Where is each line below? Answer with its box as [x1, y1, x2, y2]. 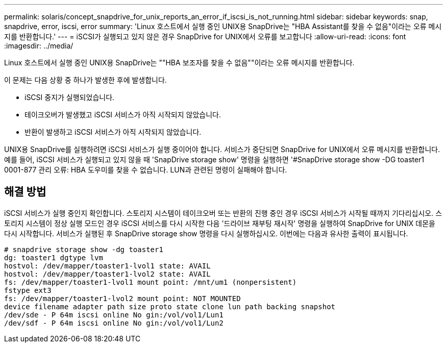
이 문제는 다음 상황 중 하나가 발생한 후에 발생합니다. [4, 76, 167, 84]
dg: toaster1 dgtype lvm [4, 253, 103, 262]
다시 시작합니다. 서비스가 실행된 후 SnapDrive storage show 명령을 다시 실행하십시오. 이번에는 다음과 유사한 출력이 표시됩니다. [4, 229, 408, 238]
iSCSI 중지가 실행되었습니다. [24, 93, 115, 102]
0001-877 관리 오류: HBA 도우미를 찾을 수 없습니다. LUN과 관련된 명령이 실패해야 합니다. [4, 165, 287, 174]
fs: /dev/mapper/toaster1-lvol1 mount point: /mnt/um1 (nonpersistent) [4, 278, 297, 286]
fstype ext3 [4, 286, 52, 294]
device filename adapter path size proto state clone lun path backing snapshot [4, 302, 336, 311]
